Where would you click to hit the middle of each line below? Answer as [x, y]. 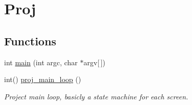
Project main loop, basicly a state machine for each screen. [96, 96]
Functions [30, 41]
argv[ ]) [94, 62]
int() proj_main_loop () [43, 79]
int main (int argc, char [41, 62]
